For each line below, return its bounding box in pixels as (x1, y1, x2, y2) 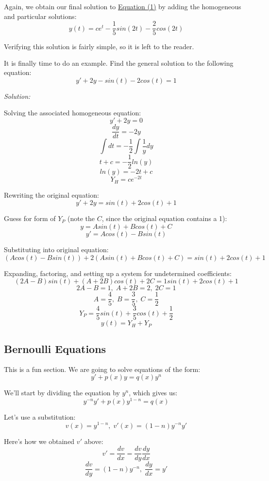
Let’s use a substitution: (4, 411, 76, 422)
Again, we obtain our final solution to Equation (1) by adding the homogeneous (4, 1, 241, 11)
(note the (67, 213, 95, 223)
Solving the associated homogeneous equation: (4, 107, 141, 117)
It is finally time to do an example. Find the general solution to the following (4, 57, 234, 68)
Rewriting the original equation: (4, 189, 99, 200)
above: (84, 436, 103, 446)
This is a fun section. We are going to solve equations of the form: (4, 364, 201, 374)
